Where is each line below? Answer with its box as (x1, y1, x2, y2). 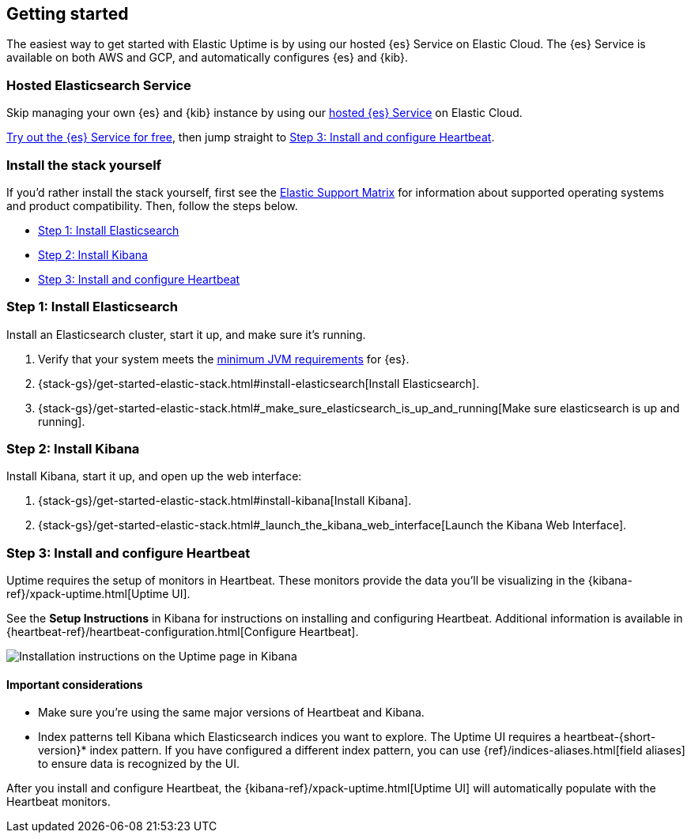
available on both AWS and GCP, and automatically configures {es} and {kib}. (6, 51, 409, 65)
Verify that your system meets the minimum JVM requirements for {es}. (38, 352, 410, 366)
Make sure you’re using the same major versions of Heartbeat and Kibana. (38, 705, 425, 720)
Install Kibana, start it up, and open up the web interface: (6, 469, 302, 483)
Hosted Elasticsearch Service (6, 77, 191, 93)
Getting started (6, 4, 129, 24)
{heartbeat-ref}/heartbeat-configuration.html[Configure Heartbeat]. (6, 625, 359, 639)
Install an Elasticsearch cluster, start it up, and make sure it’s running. (6, 327, 366, 341)
